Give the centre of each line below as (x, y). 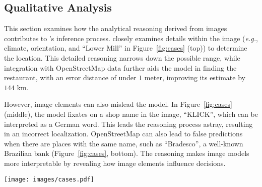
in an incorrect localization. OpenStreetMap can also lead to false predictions (123, 134)
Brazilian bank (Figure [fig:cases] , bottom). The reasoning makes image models (127, 153)
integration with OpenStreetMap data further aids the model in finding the (120, 67)
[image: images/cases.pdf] (49, 179)
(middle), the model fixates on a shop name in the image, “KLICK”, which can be (131, 114)
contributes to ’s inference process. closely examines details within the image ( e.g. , (131, 38)
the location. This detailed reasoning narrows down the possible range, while (122, 57)
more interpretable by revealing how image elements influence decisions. (115, 163)
